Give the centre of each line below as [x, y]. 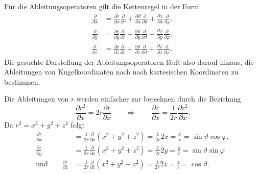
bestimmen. [22, 81]
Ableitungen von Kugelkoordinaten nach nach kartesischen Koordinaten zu [121, 72]
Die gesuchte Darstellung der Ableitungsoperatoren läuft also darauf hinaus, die [129, 61]
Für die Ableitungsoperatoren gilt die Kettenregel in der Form [102, 6]
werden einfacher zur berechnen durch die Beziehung [159, 99]
